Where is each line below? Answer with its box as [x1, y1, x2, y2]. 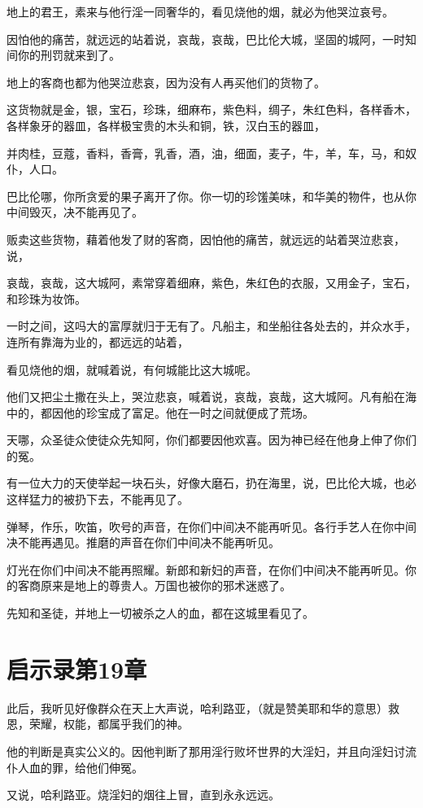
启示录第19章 [7, 652, 147, 685]
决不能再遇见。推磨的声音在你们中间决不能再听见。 [7, 534, 280, 551]
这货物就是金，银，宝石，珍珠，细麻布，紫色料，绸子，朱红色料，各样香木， [7, 101, 416, 118]
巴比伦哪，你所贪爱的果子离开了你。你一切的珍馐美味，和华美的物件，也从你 [7, 187, 416, 204]
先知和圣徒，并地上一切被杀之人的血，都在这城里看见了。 [7, 605, 314, 622]
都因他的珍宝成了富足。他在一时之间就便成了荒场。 [40, 404, 314, 421]
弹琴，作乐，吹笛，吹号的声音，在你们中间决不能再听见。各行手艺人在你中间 [7, 518, 416, 535]
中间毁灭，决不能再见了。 [7, 203, 143, 221]
